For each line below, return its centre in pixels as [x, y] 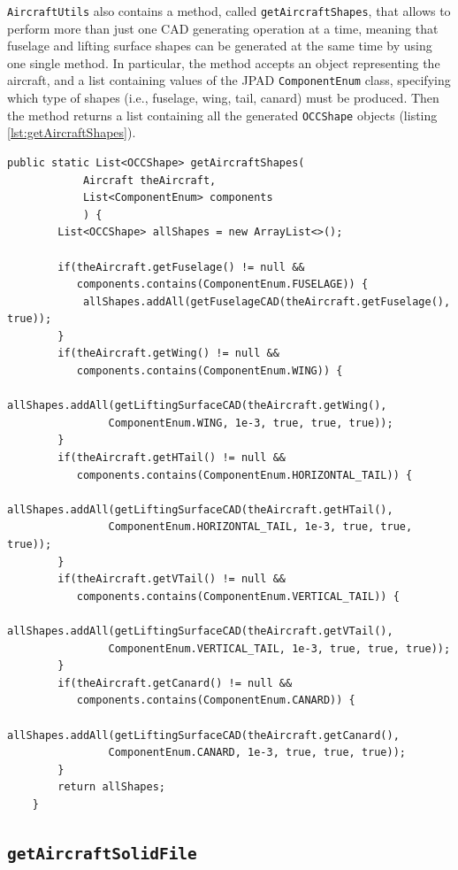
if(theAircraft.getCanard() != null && [175, 683]
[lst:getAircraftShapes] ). [72, 132]
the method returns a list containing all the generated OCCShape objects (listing [222, 115]
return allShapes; [111, 787]
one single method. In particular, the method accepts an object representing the [224, 62]
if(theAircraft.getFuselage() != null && [181, 267]
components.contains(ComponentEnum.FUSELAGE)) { [222, 285]
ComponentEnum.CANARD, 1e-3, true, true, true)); [257, 753]
